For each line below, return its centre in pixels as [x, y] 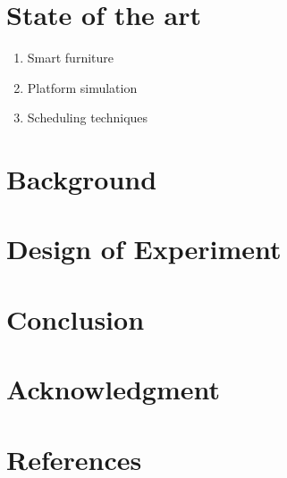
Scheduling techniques [88, 117]
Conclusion [76, 319]
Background [82, 179]
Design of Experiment [144, 249]
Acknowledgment [113, 389]
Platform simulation [82, 87]
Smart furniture [71, 58]
